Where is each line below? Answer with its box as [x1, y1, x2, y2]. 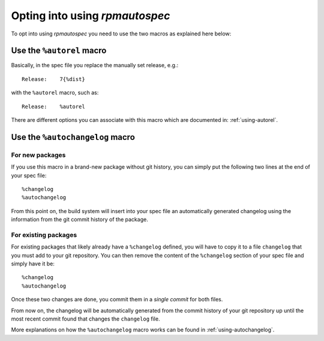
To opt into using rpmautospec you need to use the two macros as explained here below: [11, 30, 232, 37]
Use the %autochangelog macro [11, 132, 135, 142]
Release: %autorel [22, 103, 85, 110]
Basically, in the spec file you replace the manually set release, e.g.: [11, 62, 179, 69]
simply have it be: [11, 260, 55, 267]
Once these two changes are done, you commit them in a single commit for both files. [11, 296, 223, 303]
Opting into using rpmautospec [11, 9, 170, 22]
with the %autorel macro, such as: [11, 89, 99, 96]
